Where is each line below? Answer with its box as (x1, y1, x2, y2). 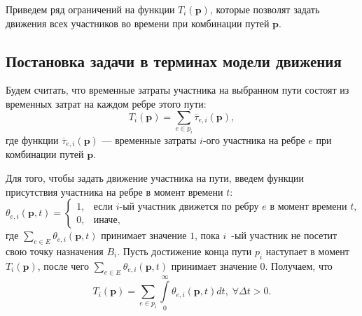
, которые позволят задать (209, 2, 320, 16)
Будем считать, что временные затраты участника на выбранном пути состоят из (6, 82, 349, 97)
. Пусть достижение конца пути (117, 243, 252, 258)
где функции (6, 132, 59, 147)
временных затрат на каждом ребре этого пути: (6, 96, 207, 110)
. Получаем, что (265, 258, 333, 273)
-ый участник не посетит (231, 228, 337, 243)
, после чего (37, 258, 89, 273)
